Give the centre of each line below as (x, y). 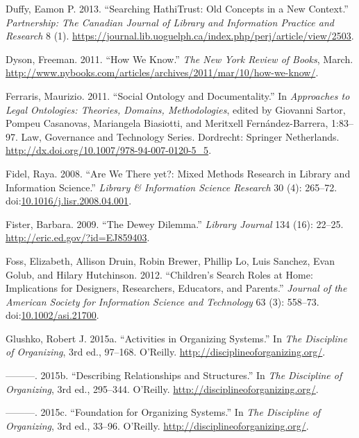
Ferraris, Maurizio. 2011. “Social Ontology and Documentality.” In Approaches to (178, 95)
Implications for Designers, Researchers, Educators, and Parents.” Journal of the (176, 288)
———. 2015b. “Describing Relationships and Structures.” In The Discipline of (174, 375)
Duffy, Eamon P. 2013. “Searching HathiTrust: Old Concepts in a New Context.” (177, 8)
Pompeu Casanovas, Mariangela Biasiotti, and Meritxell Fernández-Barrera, (167, 123)
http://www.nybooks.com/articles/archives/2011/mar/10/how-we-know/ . (162, 72)
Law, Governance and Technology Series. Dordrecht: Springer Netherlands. (180, 136)
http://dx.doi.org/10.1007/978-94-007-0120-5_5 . (109, 150)
